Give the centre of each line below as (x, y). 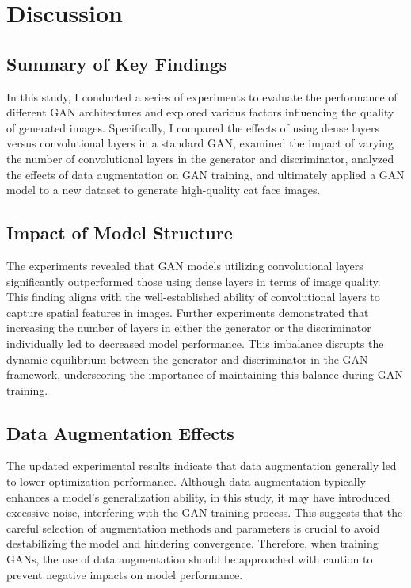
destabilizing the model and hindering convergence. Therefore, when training (192, 543)
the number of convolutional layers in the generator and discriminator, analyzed (200, 158)
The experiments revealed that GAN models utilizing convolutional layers (185, 265)
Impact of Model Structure (120, 233)
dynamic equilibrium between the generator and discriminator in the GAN (187, 359)
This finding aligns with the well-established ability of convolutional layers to (193, 297)
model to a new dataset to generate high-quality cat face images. (164, 190)
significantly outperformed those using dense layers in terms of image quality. (194, 281)
